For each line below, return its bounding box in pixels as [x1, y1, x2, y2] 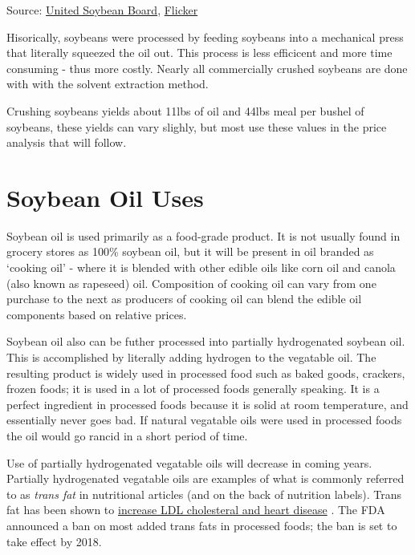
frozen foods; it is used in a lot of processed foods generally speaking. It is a [6, 380, 380, 397]
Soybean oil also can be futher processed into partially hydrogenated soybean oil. [6, 333, 405, 350]
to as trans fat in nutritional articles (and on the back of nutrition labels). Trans [6, 485, 402, 502]
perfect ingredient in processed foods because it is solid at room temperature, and [6, 395, 409, 412]
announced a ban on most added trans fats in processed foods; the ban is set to [6, 517, 397, 533]
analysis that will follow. [6, 134, 127, 151]
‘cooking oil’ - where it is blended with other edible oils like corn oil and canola [6, 259, 396, 276]
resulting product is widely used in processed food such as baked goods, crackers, [6, 364, 405, 381]
